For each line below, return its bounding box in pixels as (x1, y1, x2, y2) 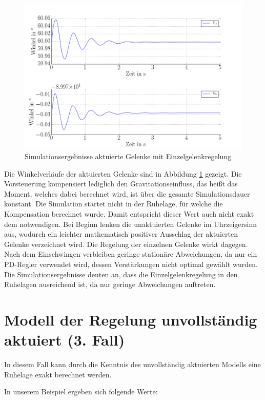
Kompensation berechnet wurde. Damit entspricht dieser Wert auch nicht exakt (4, 208, 254, 219)
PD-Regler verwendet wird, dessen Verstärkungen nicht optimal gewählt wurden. (4, 258, 258, 269)
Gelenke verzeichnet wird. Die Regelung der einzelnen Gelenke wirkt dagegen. (4, 238, 248, 249)
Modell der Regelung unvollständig (4, 309, 257, 330)
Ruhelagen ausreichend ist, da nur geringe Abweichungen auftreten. (4, 279, 216, 290)
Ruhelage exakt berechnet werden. (4, 369, 112, 379)
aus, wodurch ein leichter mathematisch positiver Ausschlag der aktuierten (4, 228, 238, 239)
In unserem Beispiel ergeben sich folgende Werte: (4, 386, 158, 397)
